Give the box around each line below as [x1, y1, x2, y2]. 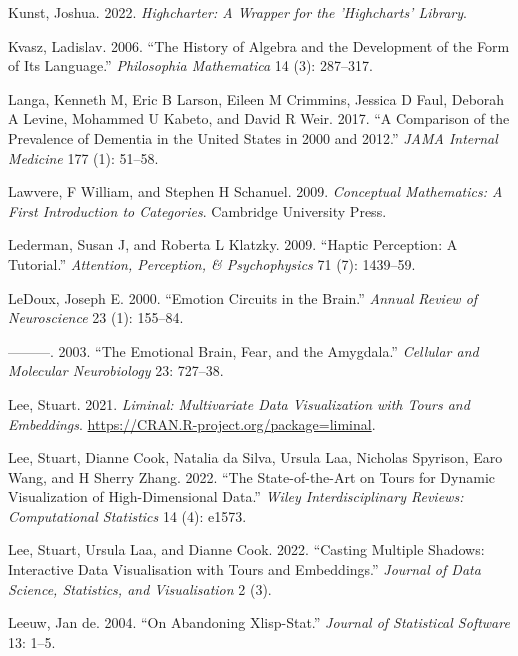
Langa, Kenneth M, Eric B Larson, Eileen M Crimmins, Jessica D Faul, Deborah [8, 88, 505, 109]
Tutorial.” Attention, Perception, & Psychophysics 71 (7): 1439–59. [8, 253, 416, 274]
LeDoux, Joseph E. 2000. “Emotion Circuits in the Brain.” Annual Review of [8, 287, 478, 308]
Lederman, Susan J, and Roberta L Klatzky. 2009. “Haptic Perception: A [8, 234, 458, 255]
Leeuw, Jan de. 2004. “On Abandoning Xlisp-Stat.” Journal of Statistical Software [8, 612, 510, 633]
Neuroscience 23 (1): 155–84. [8, 307, 184, 328]
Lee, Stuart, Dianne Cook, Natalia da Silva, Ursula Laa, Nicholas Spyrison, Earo [8, 447, 503, 468]
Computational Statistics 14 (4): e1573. [8, 505, 247, 526]
